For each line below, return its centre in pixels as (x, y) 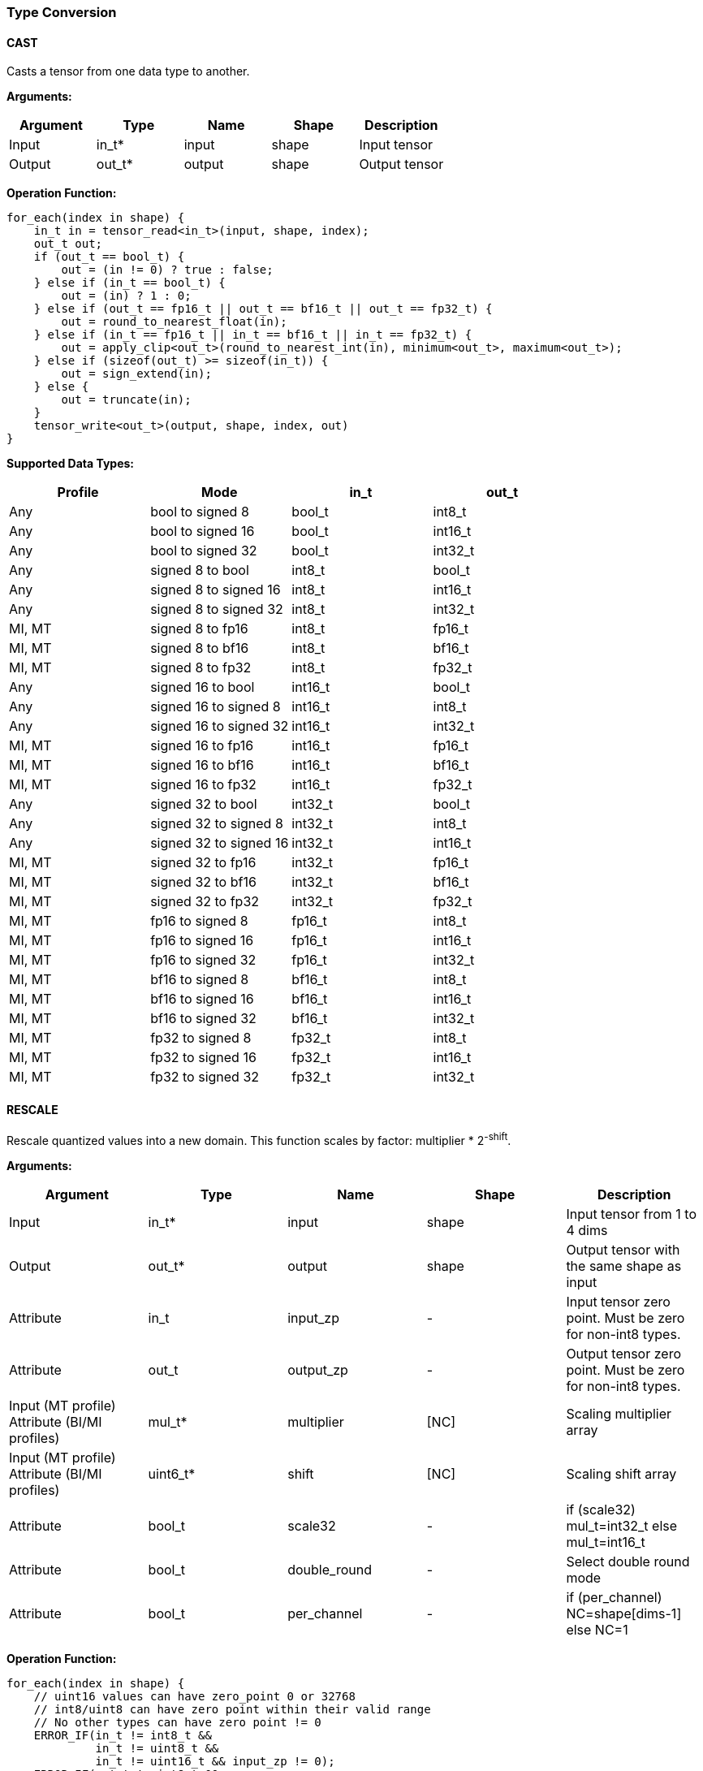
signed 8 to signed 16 (216, 590)
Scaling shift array (621, 1474)
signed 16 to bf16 (202, 765)
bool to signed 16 (203, 531)
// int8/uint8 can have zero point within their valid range (232, 1710)
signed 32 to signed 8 (217, 824)
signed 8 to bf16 (200, 648)
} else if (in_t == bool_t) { (129, 283)
